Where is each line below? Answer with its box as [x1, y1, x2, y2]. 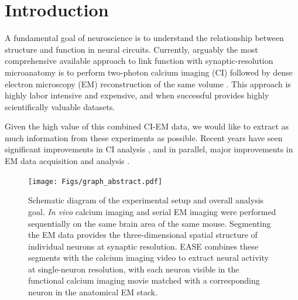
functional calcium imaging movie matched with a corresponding [28, 274, 260, 287]
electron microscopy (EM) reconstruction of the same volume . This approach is [5, 77, 291, 90]
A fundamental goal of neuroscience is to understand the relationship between [5, 32, 284, 44]
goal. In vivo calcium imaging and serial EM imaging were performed [28, 205, 276, 217]
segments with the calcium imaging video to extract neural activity [28, 251, 269, 264]
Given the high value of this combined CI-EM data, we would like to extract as [5, 120, 289, 132]
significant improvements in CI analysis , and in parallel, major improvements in [5, 143, 293, 155]
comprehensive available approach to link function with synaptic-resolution [5, 54, 273, 67]
